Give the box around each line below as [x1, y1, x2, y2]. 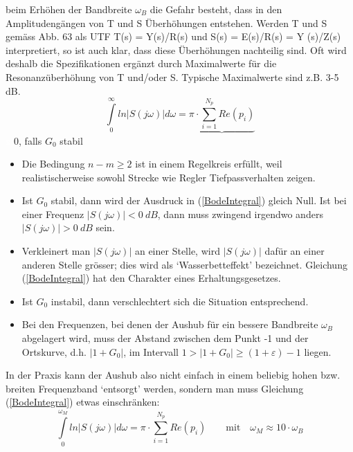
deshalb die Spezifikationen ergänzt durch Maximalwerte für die [6, 56, 277, 71]
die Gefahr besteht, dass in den [150, 2, 282, 16]
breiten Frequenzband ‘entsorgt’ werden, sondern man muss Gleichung [6, 381, 304, 395]
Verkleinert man [21, 244, 91, 258]
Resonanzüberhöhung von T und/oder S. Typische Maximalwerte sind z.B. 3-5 [6, 69, 339, 84]
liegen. [304, 344, 332, 359]
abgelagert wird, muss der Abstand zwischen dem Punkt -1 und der [21, 331, 309, 345]
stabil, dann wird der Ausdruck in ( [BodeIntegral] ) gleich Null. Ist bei [51, 193, 347, 208]
